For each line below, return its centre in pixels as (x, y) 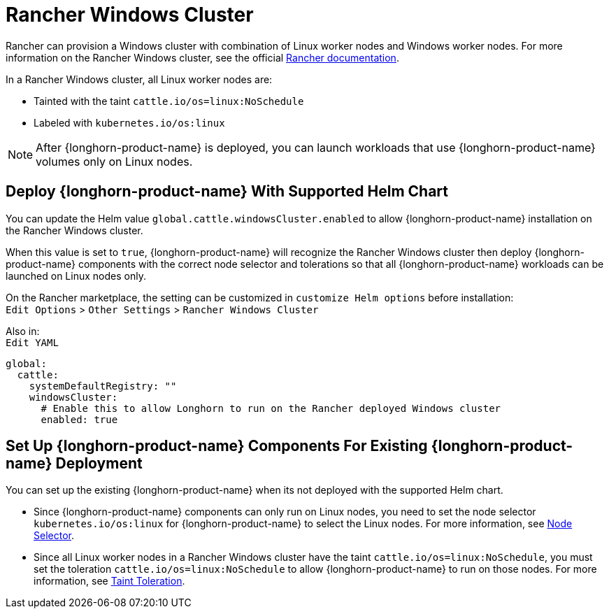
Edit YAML (32, 342)
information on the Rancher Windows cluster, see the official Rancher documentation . (202, 57)
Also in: (23, 331)
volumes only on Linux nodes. (114, 161)
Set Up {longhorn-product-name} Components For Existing (217, 446)
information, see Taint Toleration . (109, 581)
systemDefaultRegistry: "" (103, 386)
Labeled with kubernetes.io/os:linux (129, 122)
